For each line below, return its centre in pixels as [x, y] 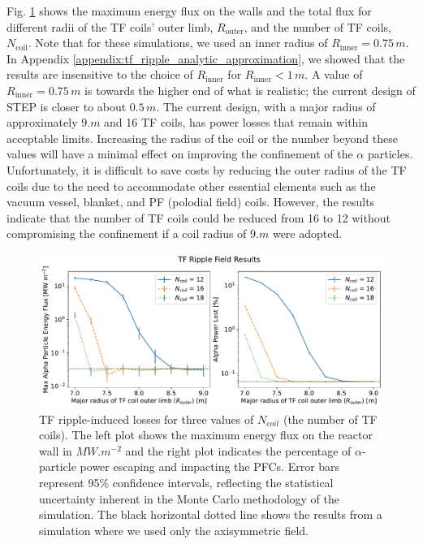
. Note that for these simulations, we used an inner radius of [178, 43]
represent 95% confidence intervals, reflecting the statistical [186, 482]
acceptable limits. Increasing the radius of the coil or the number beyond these [202, 138]
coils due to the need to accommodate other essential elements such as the [191, 186]
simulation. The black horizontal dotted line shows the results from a [211, 514]
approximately [42, 122]
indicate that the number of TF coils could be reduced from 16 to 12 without [199, 217]
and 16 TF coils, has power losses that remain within [236, 122]
